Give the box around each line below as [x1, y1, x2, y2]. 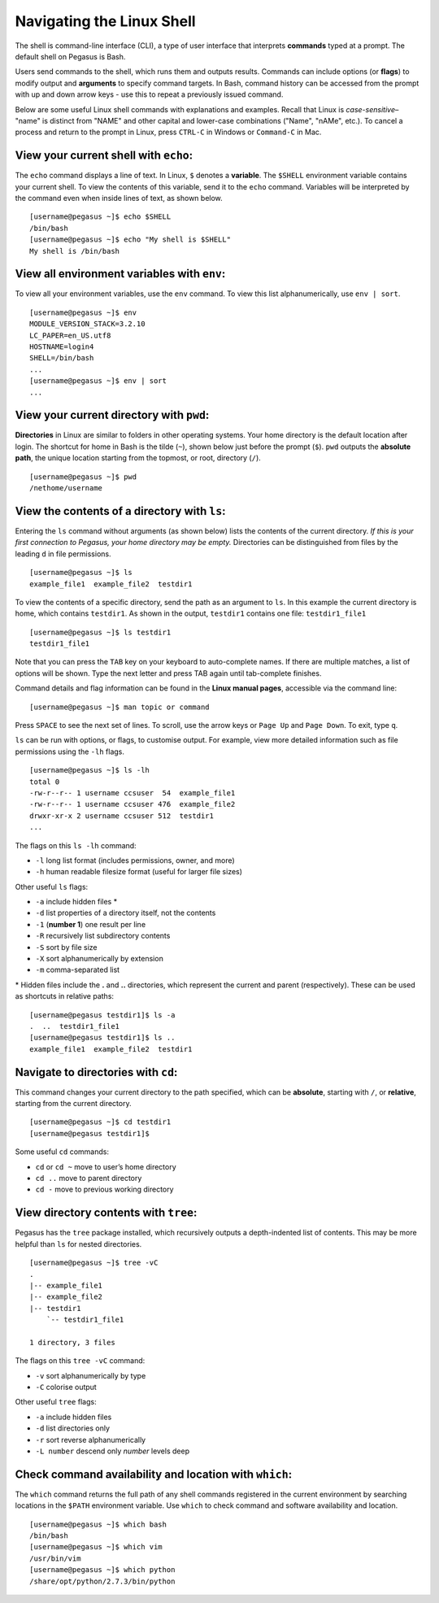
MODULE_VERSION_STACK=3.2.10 [29, 320, 146, 329]
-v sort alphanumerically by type [35, 1370, 146, 1380]
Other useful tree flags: [15, 1397, 97, 1407]
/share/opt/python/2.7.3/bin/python [29, 1576, 176, 1586]
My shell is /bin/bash [29, 246, 120, 255]
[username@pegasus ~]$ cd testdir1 [29, 1117, 172, 1126]
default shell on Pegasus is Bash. [15, 51, 126, 61]
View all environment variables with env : [15, 267, 226, 281]
